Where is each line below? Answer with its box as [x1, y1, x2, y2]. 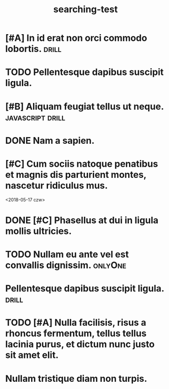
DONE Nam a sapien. [5, 135, 95, 146]
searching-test [53, 4, 118, 15]
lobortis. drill [5, 43, 62, 55]
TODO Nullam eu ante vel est [5, 249, 129, 261]
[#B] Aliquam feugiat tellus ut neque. [5, 100, 164, 112]
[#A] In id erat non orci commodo [5, 32, 148, 44]
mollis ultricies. [5, 225, 72, 237]
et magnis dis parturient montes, [5, 169, 147, 180]
